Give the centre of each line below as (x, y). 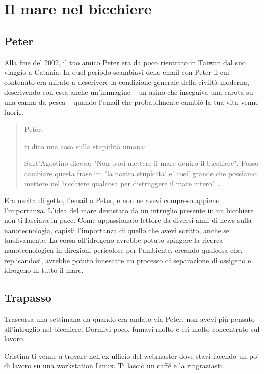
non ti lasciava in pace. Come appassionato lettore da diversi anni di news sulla (128, 220)
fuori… (14, 112)
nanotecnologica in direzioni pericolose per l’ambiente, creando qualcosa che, (123, 250)
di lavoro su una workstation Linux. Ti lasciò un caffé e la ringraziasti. (114, 366)
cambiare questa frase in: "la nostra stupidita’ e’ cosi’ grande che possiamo (140, 173)
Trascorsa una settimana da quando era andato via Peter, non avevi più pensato (129, 319)
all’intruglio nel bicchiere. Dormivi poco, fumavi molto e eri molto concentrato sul (132, 328)
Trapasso (28, 297)
